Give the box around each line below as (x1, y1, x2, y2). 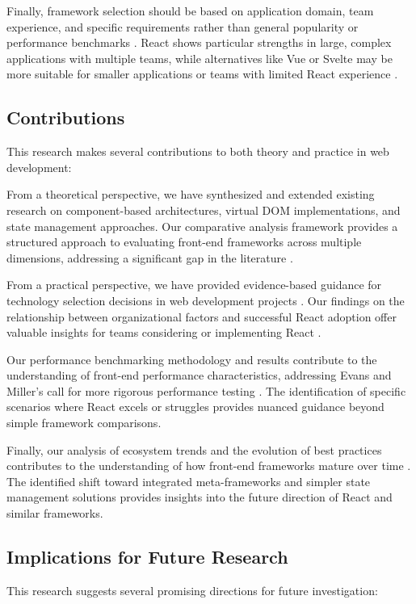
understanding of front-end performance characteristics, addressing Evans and (6, 367, 392, 384)
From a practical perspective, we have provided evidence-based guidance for (6, 276, 382, 293)
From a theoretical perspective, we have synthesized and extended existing (6, 186, 375, 203)
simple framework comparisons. (6, 414, 162, 431)
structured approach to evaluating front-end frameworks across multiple (6, 233, 362, 250)
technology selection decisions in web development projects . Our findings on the (6, 292, 405, 308)
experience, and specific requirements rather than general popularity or (6, 18, 359, 35)
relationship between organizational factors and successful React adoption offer (6, 308, 397, 325)
